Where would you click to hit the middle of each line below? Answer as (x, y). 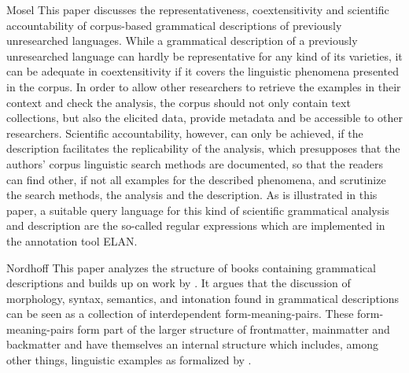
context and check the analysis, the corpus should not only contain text (179, 102)
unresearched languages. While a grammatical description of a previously (182, 41)
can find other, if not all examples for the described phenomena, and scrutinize (196, 179)
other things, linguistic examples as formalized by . (129, 360)
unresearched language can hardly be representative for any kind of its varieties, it (204, 55)
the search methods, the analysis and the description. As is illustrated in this (192, 195)
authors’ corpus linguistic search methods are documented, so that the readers (195, 163)
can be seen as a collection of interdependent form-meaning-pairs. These (180, 314)
